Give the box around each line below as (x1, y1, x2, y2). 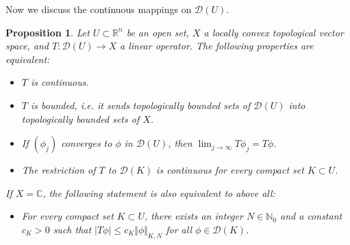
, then (168, 136, 192, 150)
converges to (61, 136, 112, 150)
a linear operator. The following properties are (119, 38, 314, 53)
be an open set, (126, 25, 189, 39)
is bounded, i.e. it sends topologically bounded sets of (30, 97, 251, 112)
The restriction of (21, 163, 96, 177)
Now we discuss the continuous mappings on (5, 2, 192, 16)
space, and (5, 38, 49, 53)
